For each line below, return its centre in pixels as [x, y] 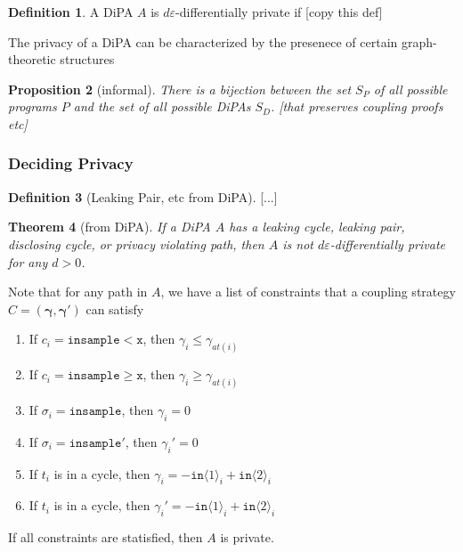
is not [298, 244]
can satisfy [115, 308]
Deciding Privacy [71, 163]
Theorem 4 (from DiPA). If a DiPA [110, 227]
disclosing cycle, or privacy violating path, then [136, 244]
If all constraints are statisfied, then [106, 537]
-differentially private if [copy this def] [279, 12]
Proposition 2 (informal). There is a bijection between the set [180, 89]
